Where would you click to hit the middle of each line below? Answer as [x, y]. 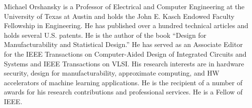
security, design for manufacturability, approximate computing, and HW [112, 73]
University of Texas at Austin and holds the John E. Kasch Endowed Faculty [119, 16]
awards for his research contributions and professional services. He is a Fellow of [123, 92]
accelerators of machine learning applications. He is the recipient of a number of [123, 82]
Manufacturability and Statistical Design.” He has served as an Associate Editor [123, 44]
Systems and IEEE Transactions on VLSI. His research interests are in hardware [124, 63]
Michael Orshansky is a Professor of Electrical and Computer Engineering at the [124, 6]
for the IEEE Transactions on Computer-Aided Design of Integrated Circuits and [125, 54]
